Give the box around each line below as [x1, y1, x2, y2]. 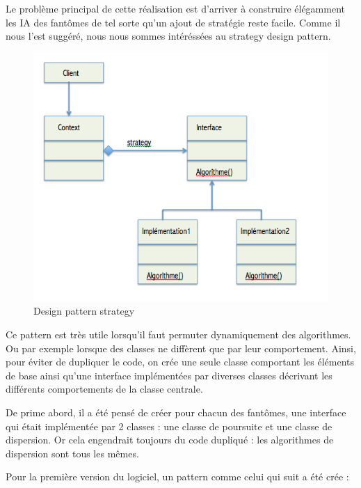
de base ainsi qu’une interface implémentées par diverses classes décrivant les [6, 368, 332, 382]
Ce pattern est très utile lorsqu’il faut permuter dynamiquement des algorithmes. [6, 326, 351, 341]
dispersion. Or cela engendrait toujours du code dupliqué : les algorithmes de [6, 432, 334, 447]
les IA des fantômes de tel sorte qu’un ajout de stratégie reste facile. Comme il [6, 15, 341, 29]
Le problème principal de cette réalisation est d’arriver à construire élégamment [6, 1, 345, 15]
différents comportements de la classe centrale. [6, 381, 203, 396]
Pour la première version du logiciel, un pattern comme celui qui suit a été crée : [6, 469, 349, 484]
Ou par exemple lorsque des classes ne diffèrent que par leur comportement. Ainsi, [6, 340, 356, 355]
